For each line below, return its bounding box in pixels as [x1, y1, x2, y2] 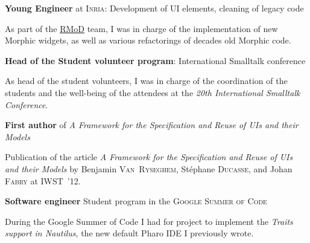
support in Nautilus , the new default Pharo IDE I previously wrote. [5, 227, 254, 239]
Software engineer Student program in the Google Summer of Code [5, 195, 267, 207]
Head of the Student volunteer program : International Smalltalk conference [5, 54, 306, 66]
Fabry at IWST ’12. [5, 174, 81, 187]
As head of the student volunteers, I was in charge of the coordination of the [5, 74, 288, 87]
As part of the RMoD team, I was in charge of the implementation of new [5, 22, 278, 34]
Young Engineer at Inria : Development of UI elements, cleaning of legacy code [5, 2, 304, 14]
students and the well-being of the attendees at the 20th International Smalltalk [5, 86, 300, 99]
